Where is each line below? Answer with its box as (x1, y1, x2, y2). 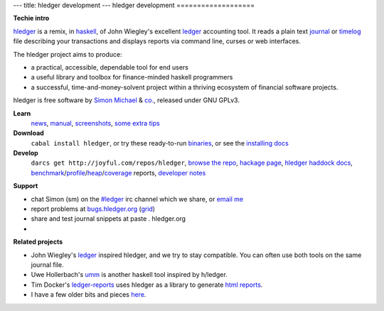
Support (13, 182, 38, 190)
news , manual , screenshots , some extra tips (31, 119, 160, 127)
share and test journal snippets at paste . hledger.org (31, 214, 186, 223)
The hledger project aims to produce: (13, 50, 122, 58)
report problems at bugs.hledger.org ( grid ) (31, 204, 156, 213)
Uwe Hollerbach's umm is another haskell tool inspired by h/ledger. (31, 271, 228, 279)
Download (13, 129, 44, 138)
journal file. (31, 260, 64, 269)
